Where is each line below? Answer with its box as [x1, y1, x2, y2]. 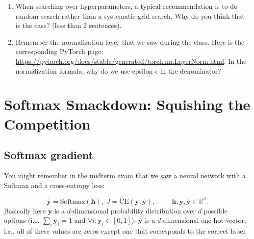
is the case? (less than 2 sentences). [15, 20, 122, 30]
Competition [4, 113, 91, 133]
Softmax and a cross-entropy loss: [4, 180, 105, 190]
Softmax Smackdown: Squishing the [4, 94, 251, 114]
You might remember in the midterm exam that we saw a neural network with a [4, 170, 246, 180]
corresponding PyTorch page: [15, 46, 103, 56]
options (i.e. [4, 215, 40, 225]
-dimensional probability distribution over [70, 205, 196, 215]
